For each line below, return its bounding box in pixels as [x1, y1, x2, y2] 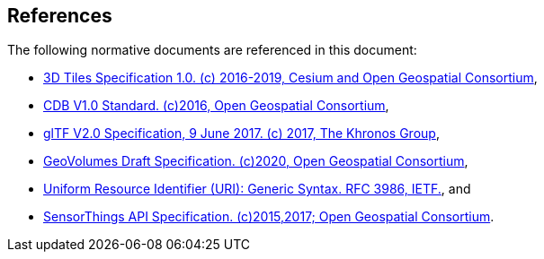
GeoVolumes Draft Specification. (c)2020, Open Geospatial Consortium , [43, 153, 468, 169]
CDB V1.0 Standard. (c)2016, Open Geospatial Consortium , [43, 98, 389, 114]
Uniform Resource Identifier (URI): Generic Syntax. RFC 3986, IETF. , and [43, 181, 471, 197]
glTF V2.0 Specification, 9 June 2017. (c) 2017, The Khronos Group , [43, 125, 440, 142]
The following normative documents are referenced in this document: [7, 42, 417, 58]
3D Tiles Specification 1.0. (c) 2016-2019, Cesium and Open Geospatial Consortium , [43, 70, 538, 86]
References [7, 4, 112, 27]
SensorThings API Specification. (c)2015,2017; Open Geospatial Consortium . [43, 209, 495, 225]
